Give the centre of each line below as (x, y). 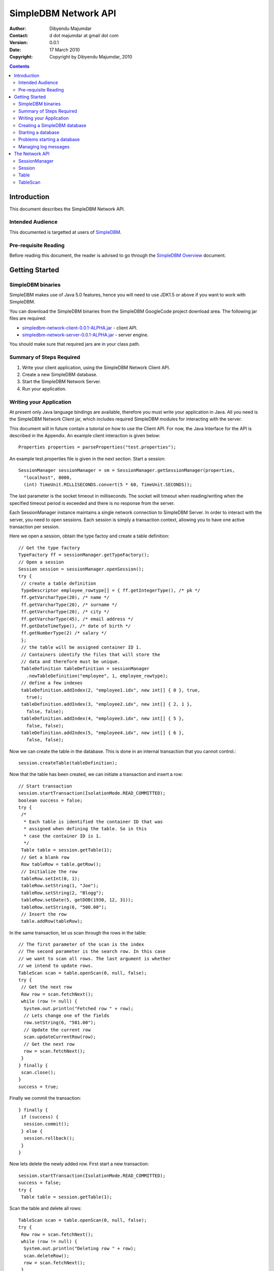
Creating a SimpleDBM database (52, 125)
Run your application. (44, 388)
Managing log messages (44, 146)
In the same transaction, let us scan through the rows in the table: (78, 932)
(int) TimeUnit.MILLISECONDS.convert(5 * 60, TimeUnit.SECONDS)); (108, 485)
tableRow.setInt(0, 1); (50, 879)
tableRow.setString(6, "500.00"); (64, 907)
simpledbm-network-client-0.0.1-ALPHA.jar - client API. (80, 327)
